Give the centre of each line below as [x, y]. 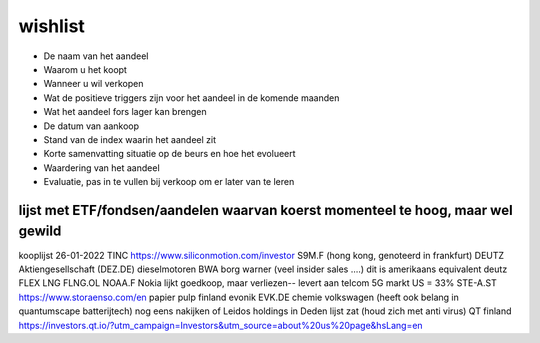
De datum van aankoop [91, 126]
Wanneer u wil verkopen [93, 84]
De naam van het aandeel [96, 56]
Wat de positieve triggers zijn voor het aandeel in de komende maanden [191, 97]
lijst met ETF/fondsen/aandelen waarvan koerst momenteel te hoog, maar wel [266, 210]
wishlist [51, 26]
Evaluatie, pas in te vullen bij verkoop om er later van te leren [169, 182]
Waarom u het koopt [85, 69]
